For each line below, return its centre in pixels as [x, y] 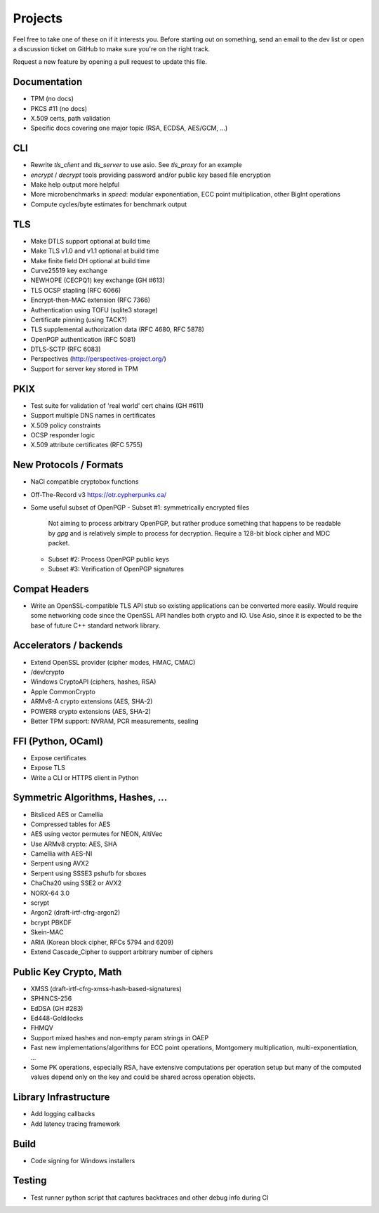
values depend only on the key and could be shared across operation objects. [143, 1077]
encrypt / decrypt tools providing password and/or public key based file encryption [151, 175]
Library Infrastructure [61, 1098]
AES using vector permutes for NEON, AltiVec [97, 834]
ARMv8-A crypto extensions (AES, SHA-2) [92, 701]
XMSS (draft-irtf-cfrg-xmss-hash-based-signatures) [106, 988]
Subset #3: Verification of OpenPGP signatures [116, 569]
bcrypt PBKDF [51, 922]
